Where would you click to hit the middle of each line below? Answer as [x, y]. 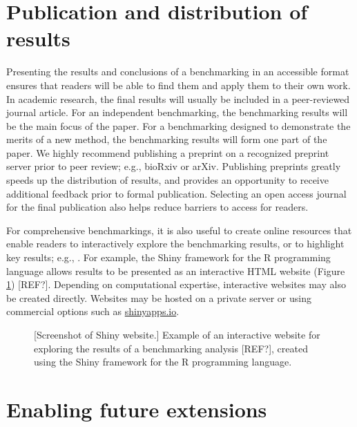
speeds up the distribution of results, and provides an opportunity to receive [167, 180]
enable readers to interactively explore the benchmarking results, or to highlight [175, 244]
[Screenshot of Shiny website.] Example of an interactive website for [177, 334]
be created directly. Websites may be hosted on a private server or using [159, 297]
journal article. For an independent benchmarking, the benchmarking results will [177, 112]
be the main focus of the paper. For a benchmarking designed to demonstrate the [178, 125]
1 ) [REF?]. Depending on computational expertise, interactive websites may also [176, 284]
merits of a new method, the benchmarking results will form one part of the [167, 139]
